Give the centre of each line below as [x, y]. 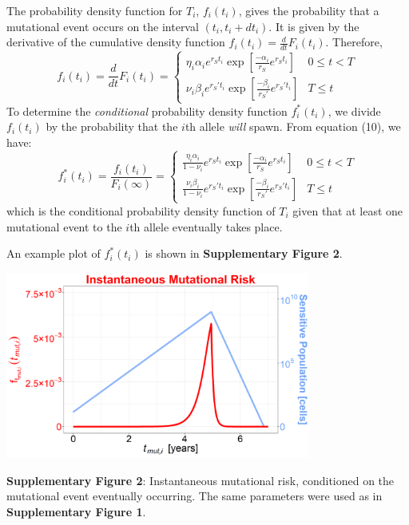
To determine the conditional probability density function [147, 111]
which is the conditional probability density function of [141, 210]
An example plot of [54, 253]
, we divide [354, 111]
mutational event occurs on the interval [103, 26]
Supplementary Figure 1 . [76, 512]
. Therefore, [354, 42]
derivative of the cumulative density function [116, 42]
